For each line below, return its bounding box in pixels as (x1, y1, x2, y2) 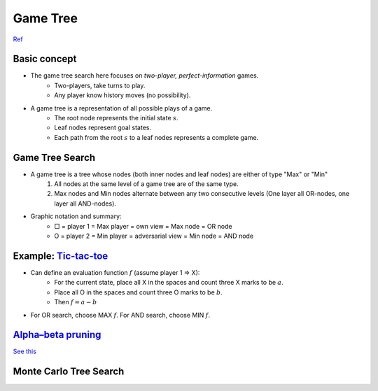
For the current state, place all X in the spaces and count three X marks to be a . (54, 278, 283, 287)
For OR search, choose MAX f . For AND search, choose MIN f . (30, 311, 210, 319)
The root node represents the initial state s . (54, 114, 178, 122)
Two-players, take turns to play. (54, 81, 146, 90)
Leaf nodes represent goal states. (54, 123, 152, 132)
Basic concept (13, 53, 77, 65)
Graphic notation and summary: (30, 212, 122, 220)
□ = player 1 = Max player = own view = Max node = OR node (54, 222, 232, 230)
